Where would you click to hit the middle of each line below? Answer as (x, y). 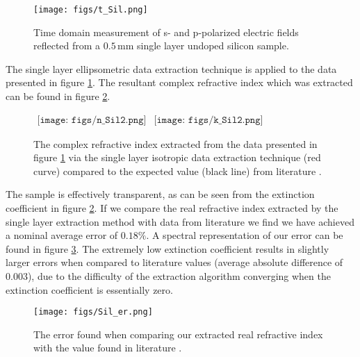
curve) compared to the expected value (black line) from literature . (178, 171)
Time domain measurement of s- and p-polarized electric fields (166, 32)
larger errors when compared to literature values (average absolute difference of (174, 262)
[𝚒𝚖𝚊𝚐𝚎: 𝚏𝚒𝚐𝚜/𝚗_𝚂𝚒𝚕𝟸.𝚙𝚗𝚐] (92, 120)
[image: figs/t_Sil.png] (91, 10)
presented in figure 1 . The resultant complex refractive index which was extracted (179, 82)
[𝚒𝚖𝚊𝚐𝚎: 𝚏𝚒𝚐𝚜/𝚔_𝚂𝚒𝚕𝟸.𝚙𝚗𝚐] (208, 120)
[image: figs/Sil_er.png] (93, 312)
